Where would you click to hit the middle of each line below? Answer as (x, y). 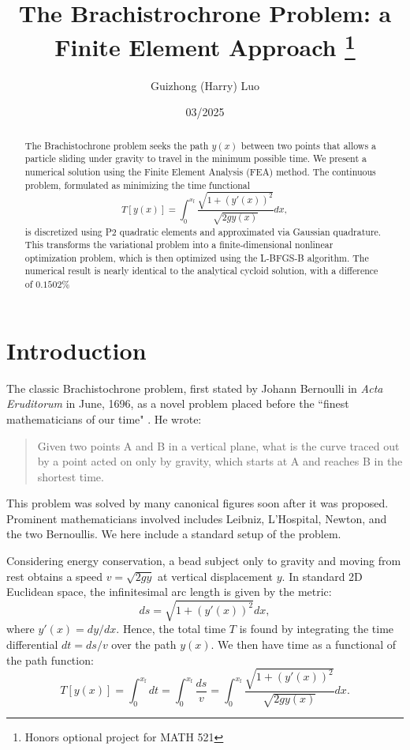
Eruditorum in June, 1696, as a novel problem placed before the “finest (178, 403)
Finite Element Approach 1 (205, 45)
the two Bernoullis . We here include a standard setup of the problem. (174, 534)
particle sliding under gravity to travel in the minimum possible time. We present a (196, 158)
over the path (144, 644)
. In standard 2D (322, 576)
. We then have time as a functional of (304, 644)
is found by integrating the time (317, 629)
